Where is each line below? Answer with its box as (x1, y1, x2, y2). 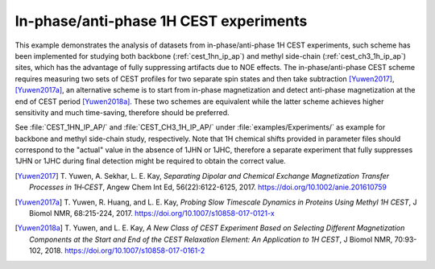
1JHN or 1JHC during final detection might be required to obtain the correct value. (14, 156, 286, 166)
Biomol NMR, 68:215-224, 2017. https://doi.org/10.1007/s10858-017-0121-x (29, 209, 275, 218)
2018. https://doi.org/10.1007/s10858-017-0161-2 (44, 246, 205, 255)
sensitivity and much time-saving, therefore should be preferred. (14, 107, 230, 117)
